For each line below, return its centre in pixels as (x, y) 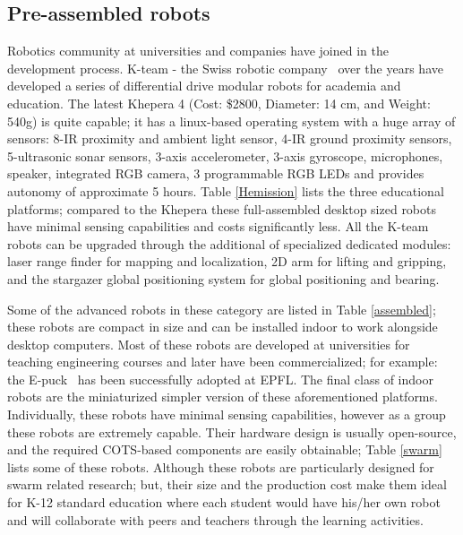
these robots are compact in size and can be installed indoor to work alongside (223, 327)
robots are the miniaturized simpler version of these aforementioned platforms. (223, 397)
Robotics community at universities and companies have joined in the (198, 51)
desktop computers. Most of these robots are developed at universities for (209, 344)
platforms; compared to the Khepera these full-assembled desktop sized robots (222, 208)
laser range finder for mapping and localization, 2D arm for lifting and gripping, (227, 261)
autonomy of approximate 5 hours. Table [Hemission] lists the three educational (226, 190)
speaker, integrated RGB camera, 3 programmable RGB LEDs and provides (216, 173)
